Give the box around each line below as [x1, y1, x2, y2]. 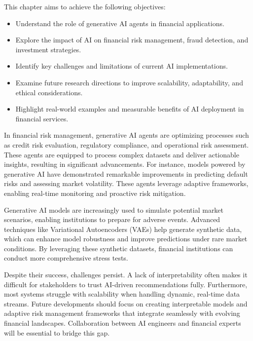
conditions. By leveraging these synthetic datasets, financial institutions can [4, 243, 233, 253]
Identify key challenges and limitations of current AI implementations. [15, 61, 228, 71]
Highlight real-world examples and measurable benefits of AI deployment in [15, 104, 244, 114]
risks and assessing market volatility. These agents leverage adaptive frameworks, [4, 178, 249, 189]
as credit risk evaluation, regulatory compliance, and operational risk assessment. [4, 139, 249, 150]
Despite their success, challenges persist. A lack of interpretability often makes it [4, 269, 248, 280]
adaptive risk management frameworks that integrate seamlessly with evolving [4, 308, 240, 318]
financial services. [15, 113, 69, 123]
